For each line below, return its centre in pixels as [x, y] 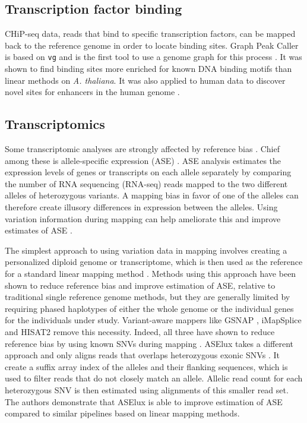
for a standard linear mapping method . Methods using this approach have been [151, 273]
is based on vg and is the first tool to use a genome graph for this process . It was [153, 57]
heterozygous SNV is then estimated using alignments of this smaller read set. [147, 389]
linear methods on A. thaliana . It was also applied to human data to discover [145, 80]
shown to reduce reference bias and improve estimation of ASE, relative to [140, 285]
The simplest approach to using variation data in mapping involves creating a [146, 250]
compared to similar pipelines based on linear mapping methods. [122, 413]
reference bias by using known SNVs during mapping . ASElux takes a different [149, 343]
